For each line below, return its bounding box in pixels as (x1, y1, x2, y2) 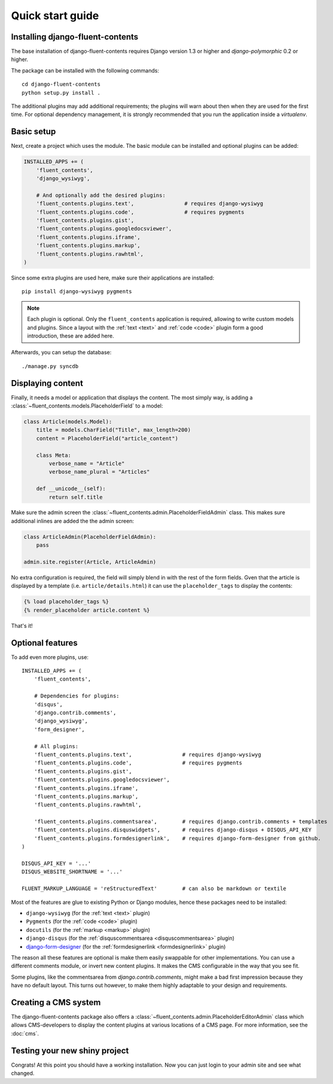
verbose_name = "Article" (48, 460, 125, 467)
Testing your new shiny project (11, 1045, 129, 1056)
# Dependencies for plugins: (33, 693, 120, 700)
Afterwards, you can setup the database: (11, 349, 112, 356)
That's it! (11, 622, 33, 629)
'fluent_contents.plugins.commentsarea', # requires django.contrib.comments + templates (33, 818, 328, 825)
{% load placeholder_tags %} (23, 599, 109, 605)
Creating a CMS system (11, 997, 101, 1007)
